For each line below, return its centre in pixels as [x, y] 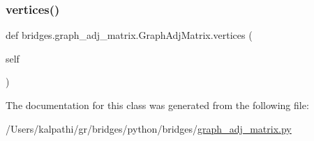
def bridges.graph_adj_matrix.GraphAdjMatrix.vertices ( [129, 35]
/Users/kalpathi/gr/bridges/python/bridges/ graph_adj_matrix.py [149, 128]
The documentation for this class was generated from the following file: [157, 105]
